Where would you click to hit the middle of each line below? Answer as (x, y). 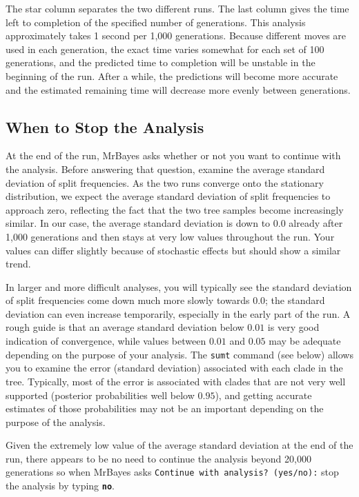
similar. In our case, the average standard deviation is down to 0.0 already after (174, 223)
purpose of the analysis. (56, 422)
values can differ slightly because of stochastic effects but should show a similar (173, 250)
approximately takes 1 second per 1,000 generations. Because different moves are (176, 35)
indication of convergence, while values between (106, 341)
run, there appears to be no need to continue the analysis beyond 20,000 (158, 458)
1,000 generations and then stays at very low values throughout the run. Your (170, 236)
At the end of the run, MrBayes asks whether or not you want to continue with (173, 155)
